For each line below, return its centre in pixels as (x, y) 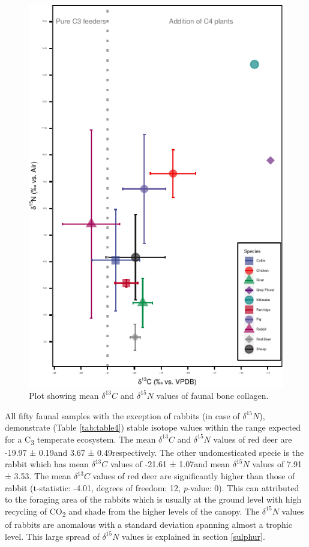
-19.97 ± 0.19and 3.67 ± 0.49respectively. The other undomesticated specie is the (154, 452)
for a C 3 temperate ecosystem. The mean (80, 440)
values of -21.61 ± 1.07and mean (170, 464)
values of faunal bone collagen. (212, 395)
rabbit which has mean (47, 464)
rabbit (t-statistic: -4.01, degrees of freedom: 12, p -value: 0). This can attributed (152, 487)
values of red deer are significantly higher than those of (194, 476)
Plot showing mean (64, 395)
